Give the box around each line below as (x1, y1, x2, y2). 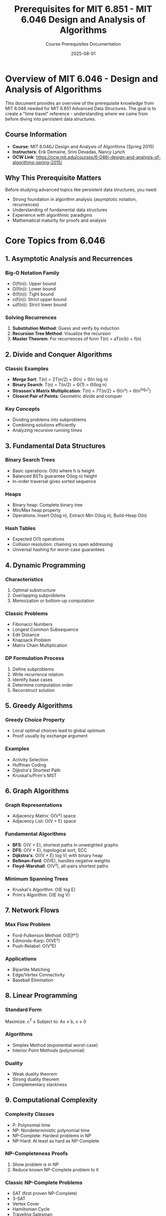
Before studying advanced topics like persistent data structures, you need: (5, 187, 158, 193)
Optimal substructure (12, 587, 56, 593)
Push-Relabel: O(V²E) (12, 943, 56, 949)
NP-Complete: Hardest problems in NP (12, 1132, 92, 1139)
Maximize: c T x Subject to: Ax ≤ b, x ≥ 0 (5, 1018, 87, 1025)
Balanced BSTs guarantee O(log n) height (12, 473, 97, 479)
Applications (5, 955, 37, 962)
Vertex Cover (12, 1201, 40, 1207)
